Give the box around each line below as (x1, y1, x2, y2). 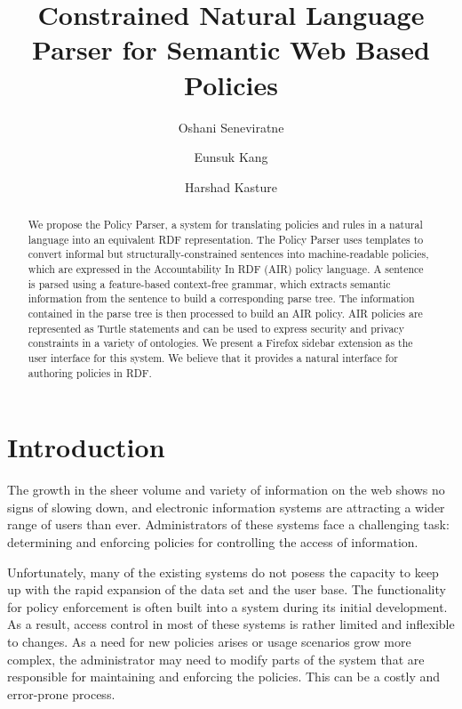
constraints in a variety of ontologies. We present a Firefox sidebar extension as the (28, 335, 413, 350)
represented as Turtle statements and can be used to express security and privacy (28, 320, 404, 335)
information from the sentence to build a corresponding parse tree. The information (28, 291, 415, 306)
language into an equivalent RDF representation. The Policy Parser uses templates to (28, 231, 424, 246)
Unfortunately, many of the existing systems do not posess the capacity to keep (7, 562, 439, 581)
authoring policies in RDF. (28, 365, 152, 380)
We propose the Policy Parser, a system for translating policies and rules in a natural (28, 217, 423, 232)
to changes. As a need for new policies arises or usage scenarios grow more (7, 632, 411, 650)
